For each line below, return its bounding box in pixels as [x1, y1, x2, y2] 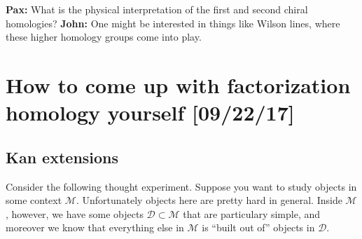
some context [6, 193, 62, 207]
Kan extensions [6, 146, 119, 168]
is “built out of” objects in [202, 220, 315, 235]
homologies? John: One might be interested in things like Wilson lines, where [6, 15, 340, 30]
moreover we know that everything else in [6, 220, 184, 235]
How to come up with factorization [6, 70, 351, 99]
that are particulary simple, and [183, 206, 321, 221]
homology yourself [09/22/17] [6, 98, 295, 127]
